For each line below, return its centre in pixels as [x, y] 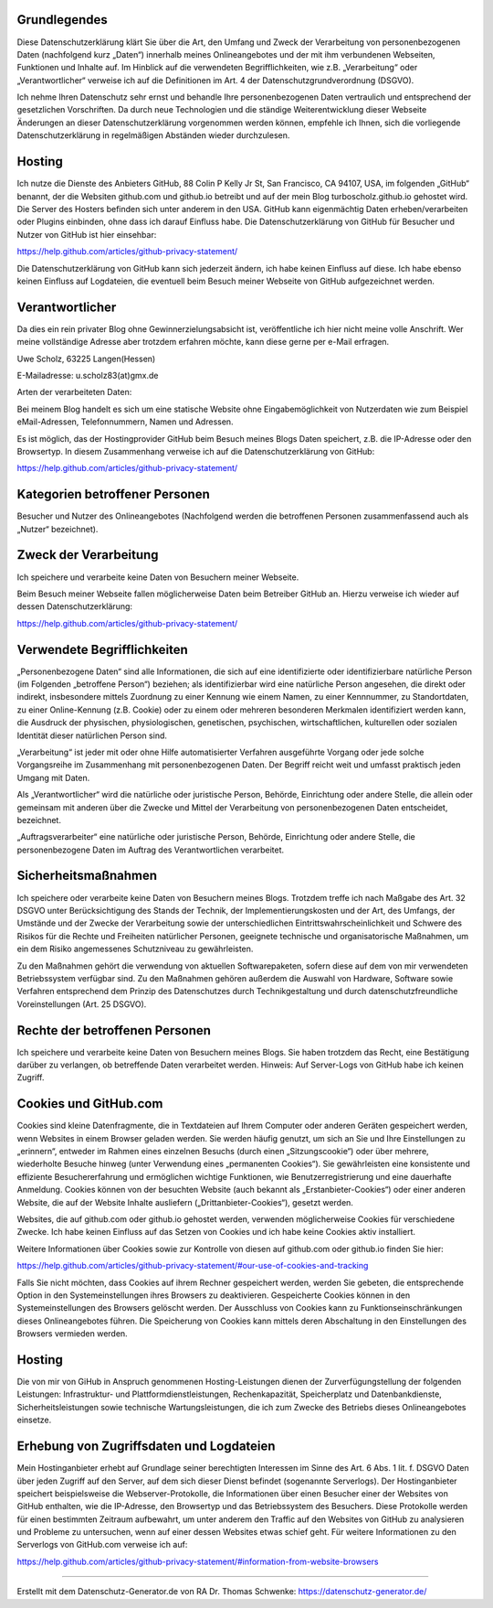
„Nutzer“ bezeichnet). [58, 529]
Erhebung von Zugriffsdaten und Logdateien [146, 1447]
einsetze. [34, 1420]
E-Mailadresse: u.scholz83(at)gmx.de [88, 375]
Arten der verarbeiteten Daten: [74, 392]
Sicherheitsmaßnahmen [87, 876]
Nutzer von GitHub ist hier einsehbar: [87, 234]
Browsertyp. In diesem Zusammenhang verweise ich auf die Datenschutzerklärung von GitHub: [196, 451]
